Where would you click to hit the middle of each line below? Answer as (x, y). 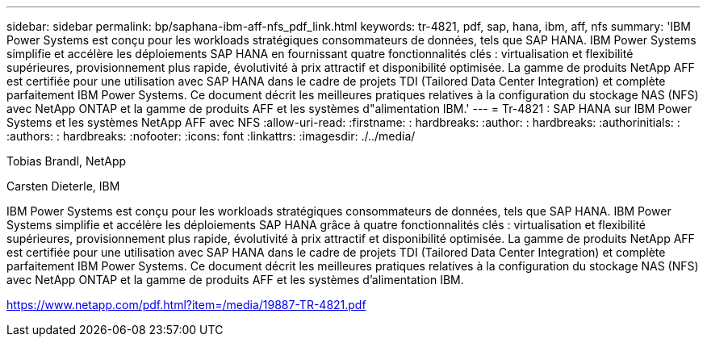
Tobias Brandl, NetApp (67, 161)
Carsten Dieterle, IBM (63, 186)
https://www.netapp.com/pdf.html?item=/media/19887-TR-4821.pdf (186, 305)
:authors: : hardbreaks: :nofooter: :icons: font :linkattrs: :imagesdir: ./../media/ (211, 136)
